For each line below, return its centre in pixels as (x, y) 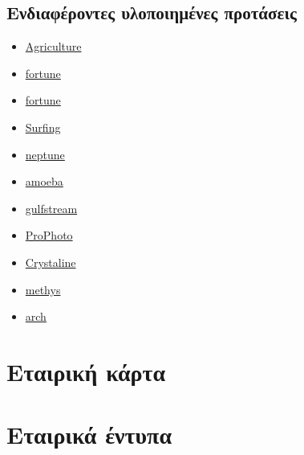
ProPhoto (49, 235)
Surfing (43, 127)
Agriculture (53, 46)
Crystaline (51, 262)
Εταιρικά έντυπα (89, 435)
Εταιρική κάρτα (86, 371)
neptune (45, 154)
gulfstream (51, 208)
